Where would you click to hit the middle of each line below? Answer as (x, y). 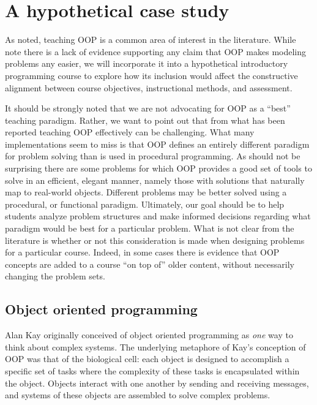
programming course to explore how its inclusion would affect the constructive (151, 75)
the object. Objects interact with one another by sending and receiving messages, (157, 383)
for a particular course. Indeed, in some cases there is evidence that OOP (142, 252)
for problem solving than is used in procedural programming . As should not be (153, 156)
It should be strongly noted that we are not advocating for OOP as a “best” (148, 108)
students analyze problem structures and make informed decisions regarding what (158, 216)
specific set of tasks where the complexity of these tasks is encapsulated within (152, 370)
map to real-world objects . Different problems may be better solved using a (146, 192)
